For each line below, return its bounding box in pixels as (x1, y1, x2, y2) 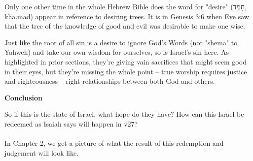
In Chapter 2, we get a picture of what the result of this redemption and (4, 138, 224, 148)
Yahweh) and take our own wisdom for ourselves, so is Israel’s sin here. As (4, 47, 229, 57)
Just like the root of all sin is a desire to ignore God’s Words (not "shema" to (4, 37, 238, 47)
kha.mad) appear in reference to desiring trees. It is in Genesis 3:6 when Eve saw (4, 11, 249, 21)
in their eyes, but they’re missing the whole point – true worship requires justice (4, 66, 247, 76)
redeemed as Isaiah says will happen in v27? (4, 118, 138, 129)
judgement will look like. (4, 147, 79, 158)
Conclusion (4, 92, 43, 102)
